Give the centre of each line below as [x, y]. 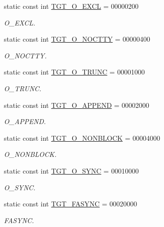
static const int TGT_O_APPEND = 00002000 [77, 105]
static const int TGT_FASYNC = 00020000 [71, 204]
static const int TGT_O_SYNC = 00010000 [71, 170]
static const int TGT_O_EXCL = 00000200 [71, 6]
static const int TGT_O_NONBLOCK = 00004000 [82, 138]
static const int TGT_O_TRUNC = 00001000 [74, 72]
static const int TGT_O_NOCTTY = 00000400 [77, 39]
